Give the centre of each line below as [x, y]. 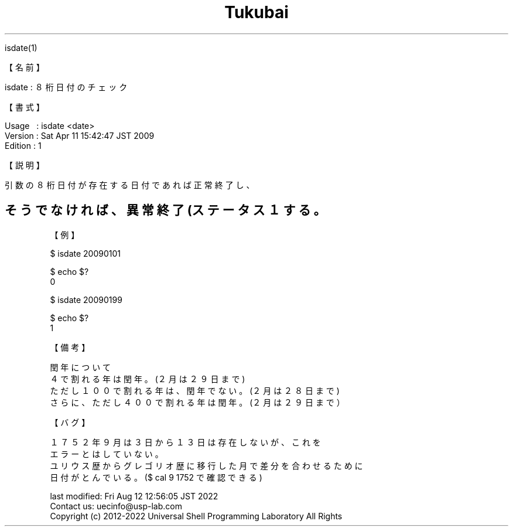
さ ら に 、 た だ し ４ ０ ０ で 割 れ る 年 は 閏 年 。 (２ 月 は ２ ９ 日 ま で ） [197, 402]
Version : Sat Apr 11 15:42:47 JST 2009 [80, 135]
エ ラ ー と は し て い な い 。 [107, 454]
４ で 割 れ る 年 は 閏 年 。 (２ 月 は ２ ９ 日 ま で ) [148, 379]
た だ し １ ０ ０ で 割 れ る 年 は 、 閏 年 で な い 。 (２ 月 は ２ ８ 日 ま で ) [195, 390]
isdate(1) [21, 47]
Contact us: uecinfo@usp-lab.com [116, 506]
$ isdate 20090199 [86, 299]
